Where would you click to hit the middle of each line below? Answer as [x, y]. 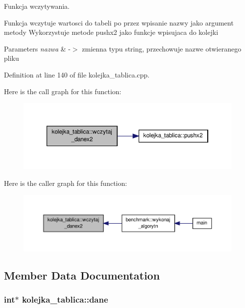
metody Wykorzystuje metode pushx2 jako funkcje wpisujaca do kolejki [111, 32]
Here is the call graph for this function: [63, 91]
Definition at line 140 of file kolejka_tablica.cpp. [77, 74]
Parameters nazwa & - [37, 48]
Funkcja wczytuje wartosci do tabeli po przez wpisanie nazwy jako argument [119, 22]
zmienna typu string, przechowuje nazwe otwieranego [162, 48]
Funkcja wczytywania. [37, 6]
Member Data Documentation [82, 275]
